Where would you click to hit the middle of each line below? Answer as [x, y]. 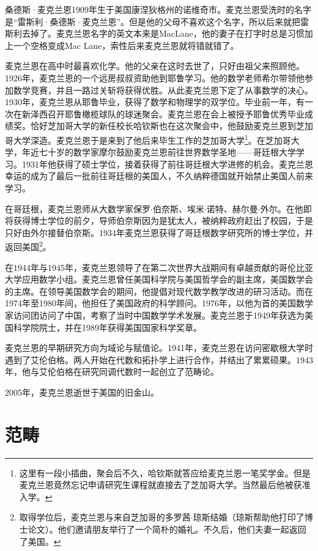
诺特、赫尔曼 [232, 208]
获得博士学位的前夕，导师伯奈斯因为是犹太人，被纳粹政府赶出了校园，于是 [163, 220]
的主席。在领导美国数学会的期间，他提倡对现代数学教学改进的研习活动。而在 [159, 291]
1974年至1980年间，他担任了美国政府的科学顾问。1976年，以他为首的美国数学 [159, 303]
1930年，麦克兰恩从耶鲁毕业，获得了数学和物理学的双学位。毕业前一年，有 [155, 102]
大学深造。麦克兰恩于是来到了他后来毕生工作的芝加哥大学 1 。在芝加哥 [152, 139]
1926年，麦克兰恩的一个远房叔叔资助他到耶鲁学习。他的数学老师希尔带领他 [155, 77]
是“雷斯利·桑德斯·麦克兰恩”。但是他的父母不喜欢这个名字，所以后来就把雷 [157, 21]
